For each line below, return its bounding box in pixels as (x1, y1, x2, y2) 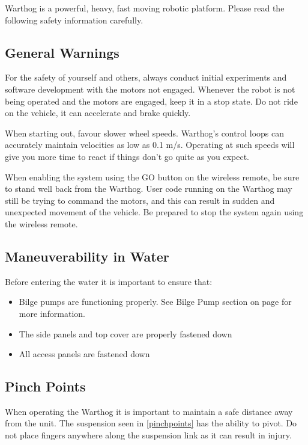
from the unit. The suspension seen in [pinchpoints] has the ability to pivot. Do (5, 417, 297, 429)
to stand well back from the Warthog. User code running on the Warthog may (5, 182, 292, 195)
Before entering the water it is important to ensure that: (5, 275, 213, 287)
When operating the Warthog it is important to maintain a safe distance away (5, 405, 293, 417)
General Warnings (5, 43, 119, 61)
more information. (19, 307, 85, 319)
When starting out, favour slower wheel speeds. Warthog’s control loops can (5, 126, 284, 139)
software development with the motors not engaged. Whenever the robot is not (5, 82, 295, 95)
